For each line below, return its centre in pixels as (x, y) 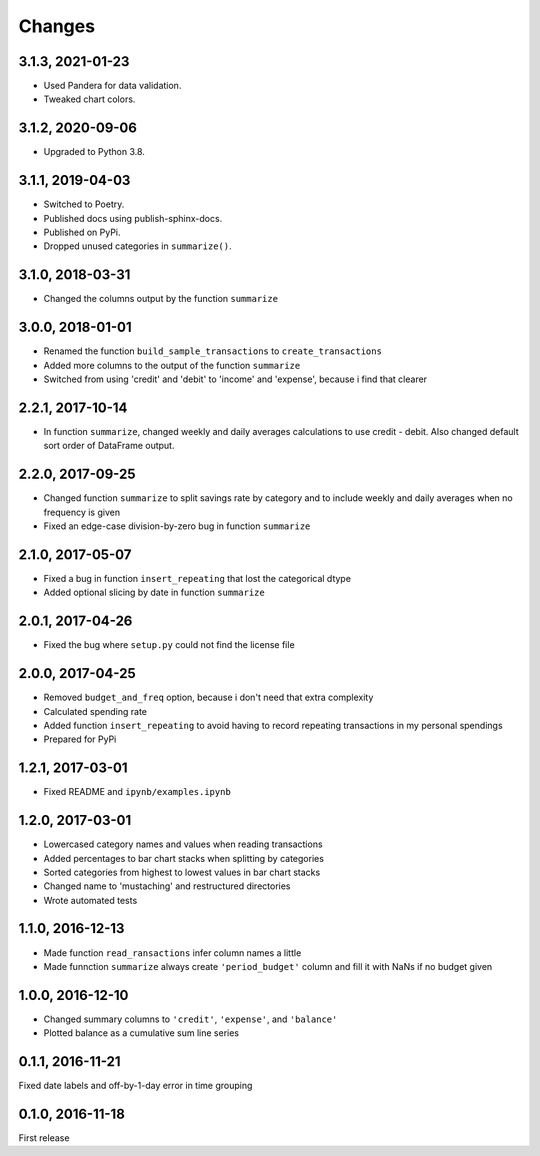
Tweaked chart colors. (89, 99)
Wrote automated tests (90, 900)
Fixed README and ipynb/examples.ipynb (137, 792)
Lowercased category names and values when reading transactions (183, 844)
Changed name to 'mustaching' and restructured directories (167, 886)
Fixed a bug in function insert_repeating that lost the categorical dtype (197, 578)
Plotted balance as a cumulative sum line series (141, 1033)
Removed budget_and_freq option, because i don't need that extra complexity (208, 697)
